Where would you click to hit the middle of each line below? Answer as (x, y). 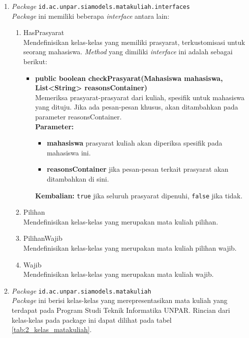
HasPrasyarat (44, 32)
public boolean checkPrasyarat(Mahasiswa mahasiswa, (129, 78)
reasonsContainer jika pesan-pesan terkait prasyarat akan (138, 169)
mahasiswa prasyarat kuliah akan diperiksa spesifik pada (135, 143)
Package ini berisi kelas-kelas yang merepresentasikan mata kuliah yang (119, 300)
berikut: (35, 61)
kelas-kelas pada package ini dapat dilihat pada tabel (92, 319)
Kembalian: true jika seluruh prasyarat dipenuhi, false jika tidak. (139, 195)
